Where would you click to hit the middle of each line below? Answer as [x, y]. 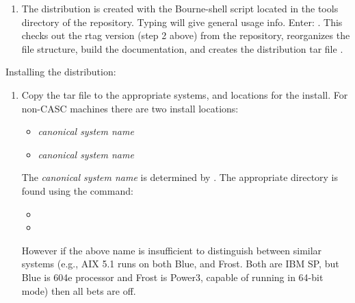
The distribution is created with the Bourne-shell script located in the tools [180, 8]
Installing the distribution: [61, 72]
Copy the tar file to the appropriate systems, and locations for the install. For [185, 94]
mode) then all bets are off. [79, 290]
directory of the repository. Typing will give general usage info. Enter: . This [182, 22]
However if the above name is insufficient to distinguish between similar [172, 250]
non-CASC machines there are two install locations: [130, 108]
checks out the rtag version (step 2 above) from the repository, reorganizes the [186, 35]
